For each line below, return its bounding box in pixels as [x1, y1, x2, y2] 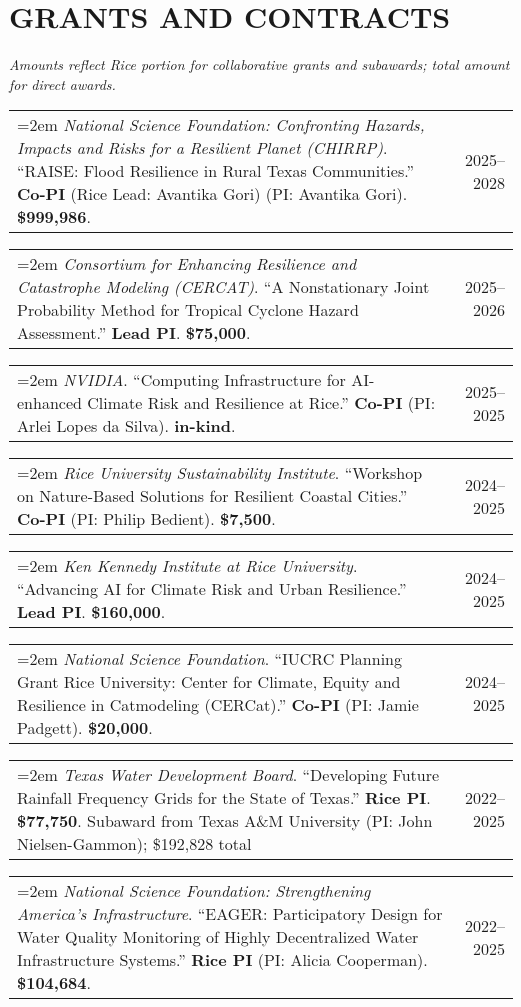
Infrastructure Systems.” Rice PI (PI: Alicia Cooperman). [17, 948, 428, 972]
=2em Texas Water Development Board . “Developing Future [17, 763, 440, 787]
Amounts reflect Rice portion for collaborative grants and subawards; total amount [9, 54, 510, 75]
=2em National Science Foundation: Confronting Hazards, [17, 113, 425, 137]
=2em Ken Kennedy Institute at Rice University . [17, 554, 358, 578]
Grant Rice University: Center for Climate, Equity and [17, 670, 401, 694]
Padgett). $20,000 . [17, 716, 153, 740]
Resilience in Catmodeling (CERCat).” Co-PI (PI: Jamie [17, 693, 419, 717]
